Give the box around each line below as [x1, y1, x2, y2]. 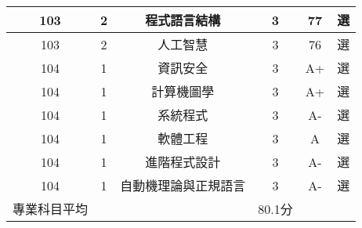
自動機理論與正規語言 [120, 176, 246, 194]
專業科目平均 [13, 200, 89, 218]
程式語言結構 [145, 11, 221, 29]
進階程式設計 [145, 153, 221, 171]
